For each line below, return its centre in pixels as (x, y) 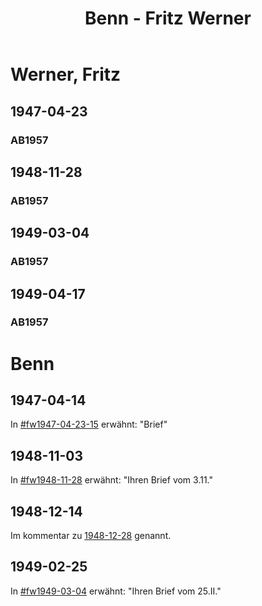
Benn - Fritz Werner (168, 18)
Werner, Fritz (66, 74)
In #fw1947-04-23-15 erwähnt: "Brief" (89, 424)
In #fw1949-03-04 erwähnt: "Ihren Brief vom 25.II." (116, 591)
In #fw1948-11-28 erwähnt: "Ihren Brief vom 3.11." (112, 480)
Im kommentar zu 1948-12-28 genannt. (91, 536)
